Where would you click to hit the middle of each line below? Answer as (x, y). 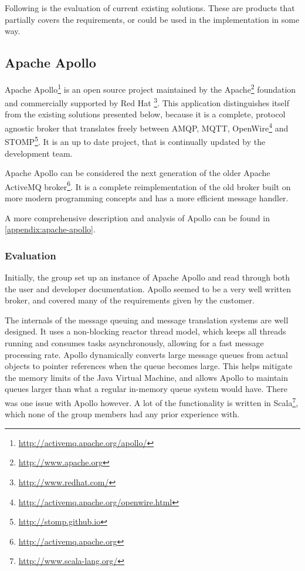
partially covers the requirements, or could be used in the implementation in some (152, 19)
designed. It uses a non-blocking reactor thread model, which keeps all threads (145, 331)
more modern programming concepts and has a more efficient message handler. (147, 198)
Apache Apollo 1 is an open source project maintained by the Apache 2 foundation (150, 88)
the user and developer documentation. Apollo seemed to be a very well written (148, 288)
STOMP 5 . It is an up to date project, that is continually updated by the (135, 141)
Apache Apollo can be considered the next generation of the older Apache (138, 173)
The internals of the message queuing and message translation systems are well (147, 320)
